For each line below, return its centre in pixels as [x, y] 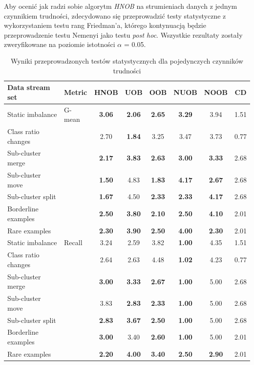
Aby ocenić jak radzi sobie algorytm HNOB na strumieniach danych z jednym [121, 6]
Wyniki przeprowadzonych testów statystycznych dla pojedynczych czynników [127, 60]
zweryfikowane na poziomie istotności [60, 44]
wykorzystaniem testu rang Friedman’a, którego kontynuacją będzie [105, 25]
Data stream [29, 87]
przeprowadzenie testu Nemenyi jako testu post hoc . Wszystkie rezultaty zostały [123, 34]
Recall [73, 242]
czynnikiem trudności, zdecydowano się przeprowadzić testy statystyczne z [115, 15]
